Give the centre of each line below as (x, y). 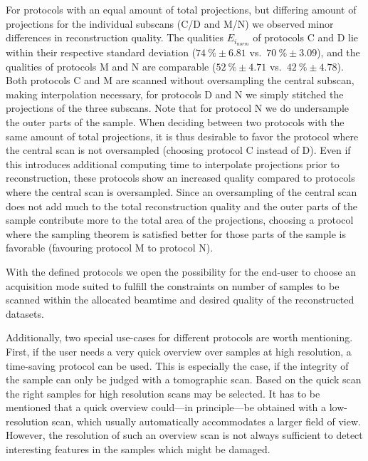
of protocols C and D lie (306, 37)
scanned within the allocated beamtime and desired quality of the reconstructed (180, 300)
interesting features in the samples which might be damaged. (138, 449)
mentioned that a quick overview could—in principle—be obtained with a (166, 407)
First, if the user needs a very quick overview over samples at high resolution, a (179, 351)
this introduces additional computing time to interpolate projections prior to (173, 164)
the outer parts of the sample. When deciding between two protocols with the (175, 122)
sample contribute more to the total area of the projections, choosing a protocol (180, 220)
